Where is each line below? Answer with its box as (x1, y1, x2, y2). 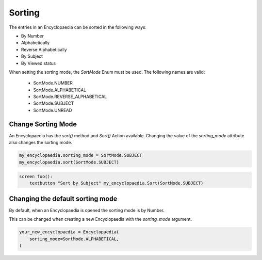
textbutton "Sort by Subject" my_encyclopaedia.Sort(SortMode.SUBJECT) (29, 180, 204, 186)
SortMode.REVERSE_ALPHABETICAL (33, 94, 107, 99)
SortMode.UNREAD (33, 107, 72, 113)
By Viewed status (21, 60, 56, 66)
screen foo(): (19, 174, 53, 179)
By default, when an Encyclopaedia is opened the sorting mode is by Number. (9, 207, 164, 213)
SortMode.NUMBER (33, 80, 73, 86)
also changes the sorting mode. (9, 140, 72, 146)
